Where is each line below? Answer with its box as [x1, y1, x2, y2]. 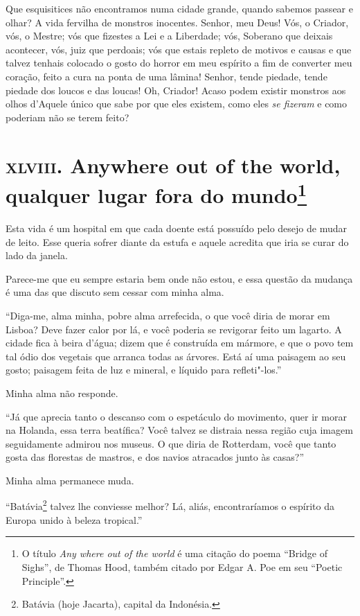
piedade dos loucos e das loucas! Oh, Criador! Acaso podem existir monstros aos [6, 82, 346, 97]
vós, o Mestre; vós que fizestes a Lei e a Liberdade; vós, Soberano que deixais [6, 28, 333, 43]
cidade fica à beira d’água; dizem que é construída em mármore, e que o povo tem [6, 335, 354, 350]
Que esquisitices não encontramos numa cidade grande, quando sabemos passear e [6, 1, 353, 15]
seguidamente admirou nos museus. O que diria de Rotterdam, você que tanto [6, 436, 336, 450]
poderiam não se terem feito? [6, 109, 129, 124]
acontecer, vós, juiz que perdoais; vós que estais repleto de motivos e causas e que [6, 42, 352, 56]
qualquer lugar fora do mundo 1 [6, 177, 307, 209]
